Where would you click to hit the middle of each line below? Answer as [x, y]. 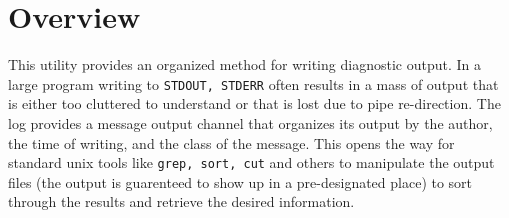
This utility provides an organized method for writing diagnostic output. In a [244, 64]
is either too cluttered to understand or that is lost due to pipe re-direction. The [254, 103]
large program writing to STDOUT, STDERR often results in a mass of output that [253, 83]
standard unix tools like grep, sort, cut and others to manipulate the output [251, 162]
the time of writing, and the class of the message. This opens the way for [231, 142]
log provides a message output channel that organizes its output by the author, [250, 122]
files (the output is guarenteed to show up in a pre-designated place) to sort [240, 181]
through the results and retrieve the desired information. [181, 201]
